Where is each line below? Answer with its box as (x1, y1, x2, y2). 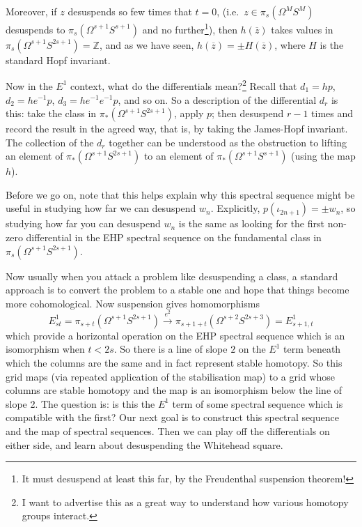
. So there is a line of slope (113, 342, 228, 356)
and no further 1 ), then (142, 20, 237, 36)
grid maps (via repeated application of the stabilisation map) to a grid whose (6, 369, 335, 383)
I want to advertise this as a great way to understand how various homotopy (22, 494, 349, 509)
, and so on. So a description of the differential (118, 92, 317, 107)
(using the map (291, 148, 356, 163)
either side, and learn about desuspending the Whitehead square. (6, 437, 283, 452)
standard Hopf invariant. (6, 52, 111, 67)
